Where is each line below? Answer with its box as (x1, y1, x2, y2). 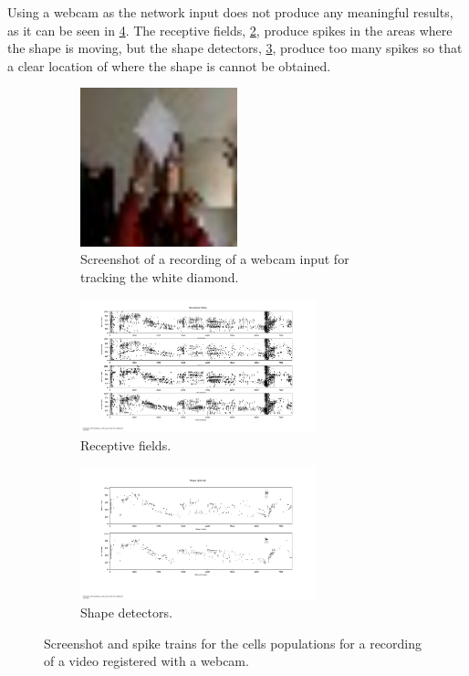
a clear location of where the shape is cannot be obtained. (7, 56, 331, 75)
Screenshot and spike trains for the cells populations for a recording (44, 633, 422, 652)
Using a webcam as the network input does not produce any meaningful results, (7, 3, 453, 21)
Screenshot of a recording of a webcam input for (80, 249, 349, 269)
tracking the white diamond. (80, 268, 239, 286)
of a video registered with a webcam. (44, 651, 249, 671)
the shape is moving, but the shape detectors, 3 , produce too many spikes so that (7, 38, 463, 58)
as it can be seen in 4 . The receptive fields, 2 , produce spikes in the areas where (7, 20, 453, 39)
